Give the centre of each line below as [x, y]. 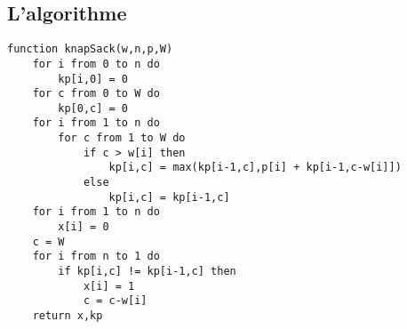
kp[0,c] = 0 [93, 108]
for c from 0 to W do [96, 94]
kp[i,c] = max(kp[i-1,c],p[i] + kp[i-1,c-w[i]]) [255, 168]
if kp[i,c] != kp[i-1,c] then [147, 272]
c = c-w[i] [115, 301]
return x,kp [68, 316]
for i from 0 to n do [96, 64]
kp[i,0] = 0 [93, 79]
